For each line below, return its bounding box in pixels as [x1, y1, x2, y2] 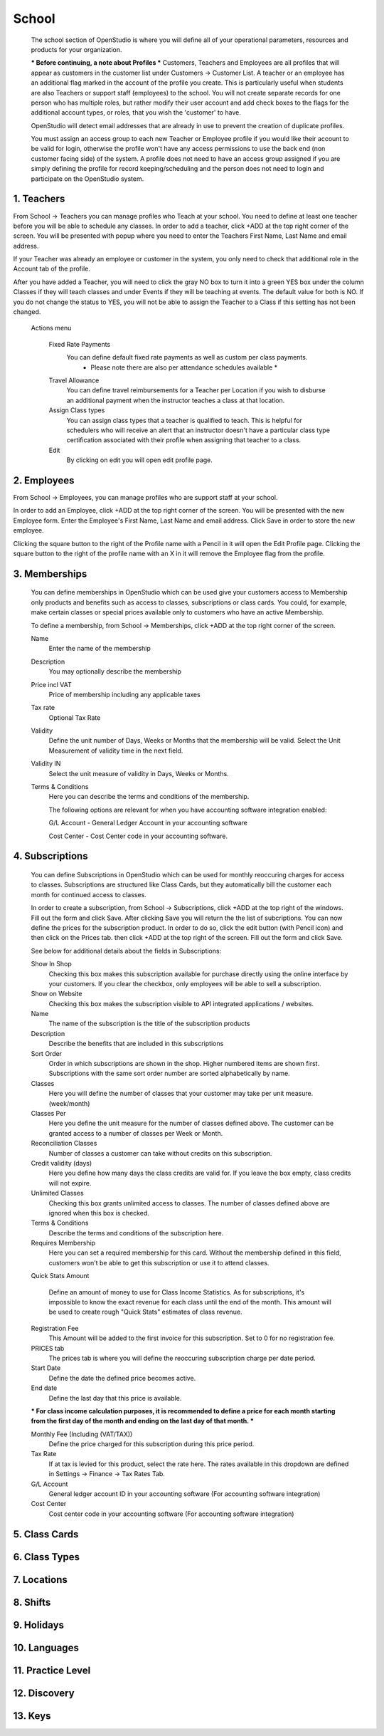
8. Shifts [13, 1596, 51, 1609]
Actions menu [31, 324, 72, 333]
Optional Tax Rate [48, 713, 101, 722]
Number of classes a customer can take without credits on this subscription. [48, 1149, 272, 1157]
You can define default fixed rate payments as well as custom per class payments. [66, 353, 308, 362]
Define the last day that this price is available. [48, 1393, 182, 1402]
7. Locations [13, 1574, 68, 1586]
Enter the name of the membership [48, 644, 151, 653]
